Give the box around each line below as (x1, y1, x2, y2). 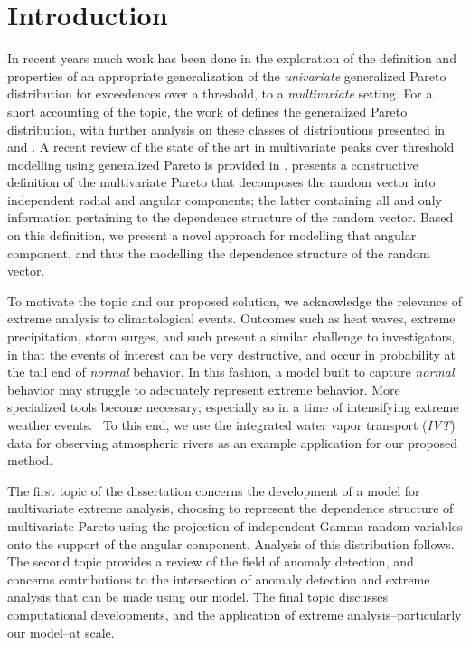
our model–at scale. (7, 622, 115, 641)
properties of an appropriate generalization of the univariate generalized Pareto (7, 66, 446, 85)
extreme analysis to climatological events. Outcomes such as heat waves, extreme (7, 309, 456, 328)
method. (7, 451, 53, 470)
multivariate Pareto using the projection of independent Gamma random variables (7, 516, 463, 535)
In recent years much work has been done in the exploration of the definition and (7, 49, 456, 68)
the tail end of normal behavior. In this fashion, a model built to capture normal (7, 362, 455, 381)
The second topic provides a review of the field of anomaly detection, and (7, 552, 414, 571)
